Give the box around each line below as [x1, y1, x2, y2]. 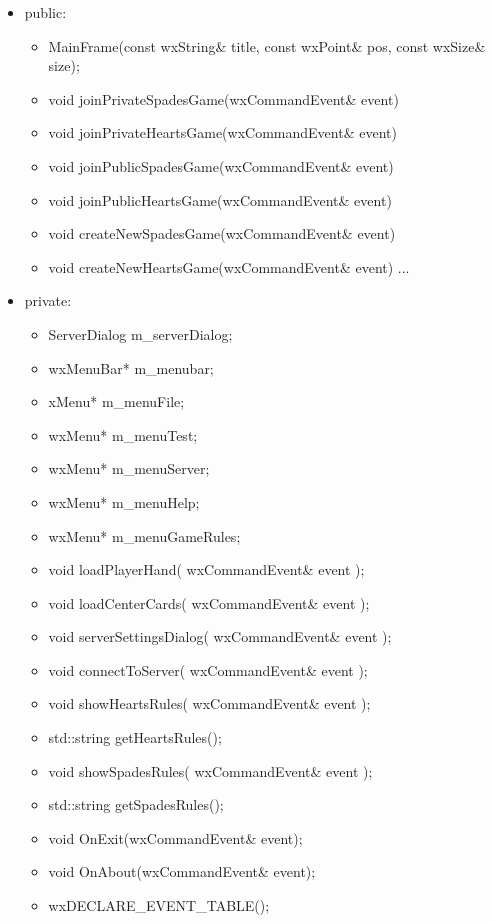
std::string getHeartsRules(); [48, 727, 222, 748]
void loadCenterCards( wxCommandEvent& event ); [48, 592, 370, 613]
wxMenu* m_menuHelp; [48, 491, 200, 512]
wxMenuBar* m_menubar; [48, 357, 214, 378]
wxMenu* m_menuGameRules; [48, 525, 241, 546]
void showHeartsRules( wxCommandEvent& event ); [48, 693, 371, 714]
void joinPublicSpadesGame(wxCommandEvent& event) [48, 155, 394, 176]
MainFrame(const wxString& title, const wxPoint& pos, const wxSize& [48, 35, 486, 56]
